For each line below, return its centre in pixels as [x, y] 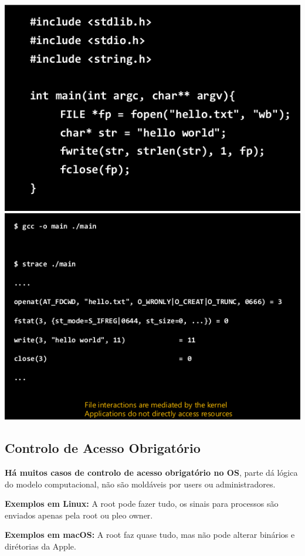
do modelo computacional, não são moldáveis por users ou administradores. [140, 484]
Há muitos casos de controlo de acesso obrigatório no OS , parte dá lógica [151, 473]
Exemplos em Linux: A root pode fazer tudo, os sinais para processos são [142, 504]
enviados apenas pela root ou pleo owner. [79, 515]
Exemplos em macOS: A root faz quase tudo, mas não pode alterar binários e [150, 535]
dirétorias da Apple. [40, 546]
